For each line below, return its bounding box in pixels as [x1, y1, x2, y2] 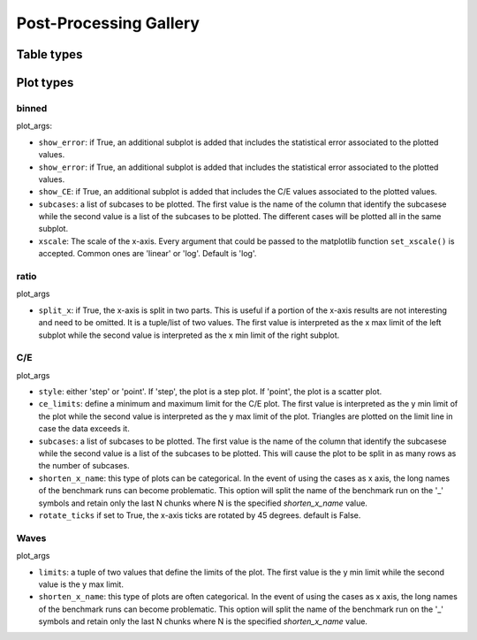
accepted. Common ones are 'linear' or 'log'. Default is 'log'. [38, 248, 257, 259]
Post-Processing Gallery [16, 13, 201, 33]
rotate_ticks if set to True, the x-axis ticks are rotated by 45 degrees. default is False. [38, 509, 361, 521]
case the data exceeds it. [38, 423, 130, 434]
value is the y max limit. [38, 579, 124, 590]
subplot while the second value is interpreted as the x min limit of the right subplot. [38, 330, 340, 340]
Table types [16, 47, 83, 62]
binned [16, 102, 48, 114]
